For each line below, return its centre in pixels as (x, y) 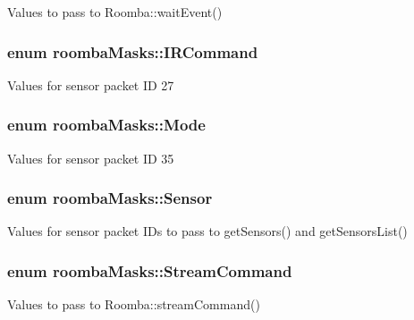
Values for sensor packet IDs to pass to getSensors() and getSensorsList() (207, 231)
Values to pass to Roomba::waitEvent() (115, 12)
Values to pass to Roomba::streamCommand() (134, 304)
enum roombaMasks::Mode (106, 125)
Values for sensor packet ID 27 (91, 84)
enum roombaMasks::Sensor (110, 198)
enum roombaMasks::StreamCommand (150, 270)
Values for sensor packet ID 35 (91, 158)
